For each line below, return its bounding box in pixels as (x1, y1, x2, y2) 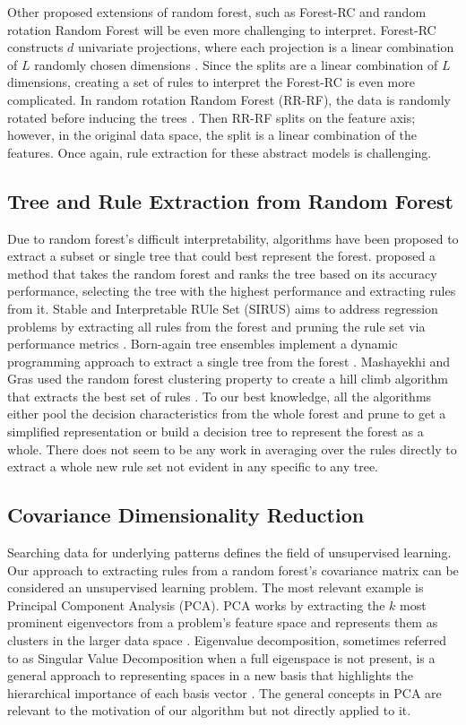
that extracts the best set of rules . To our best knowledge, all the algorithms (7, 386, 432, 405)
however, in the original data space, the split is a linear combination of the (7, 125, 417, 144)
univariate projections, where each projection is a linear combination (78, 38, 454, 56)
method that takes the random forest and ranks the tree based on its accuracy (7, 263, 437, 282)
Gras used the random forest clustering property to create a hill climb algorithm (7, 369, 448, 388)
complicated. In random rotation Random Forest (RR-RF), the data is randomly (7, 90, 451, 108)
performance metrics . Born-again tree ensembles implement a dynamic (7, 334, 398, 353)
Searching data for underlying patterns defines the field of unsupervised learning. (7, 543, 452, 562)
